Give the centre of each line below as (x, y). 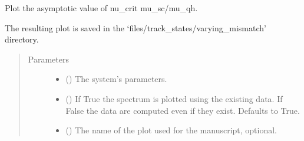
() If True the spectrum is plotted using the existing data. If (174, 98)
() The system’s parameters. (116, 79)
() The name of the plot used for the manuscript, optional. (171, 130)
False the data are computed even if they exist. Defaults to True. (183, 110)
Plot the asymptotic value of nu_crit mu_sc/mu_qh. (101, 8)
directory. (22, 39)
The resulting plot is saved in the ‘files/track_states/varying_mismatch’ (136, 27)
